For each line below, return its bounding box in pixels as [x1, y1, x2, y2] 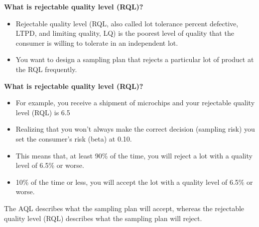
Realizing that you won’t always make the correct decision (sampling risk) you [15, 124, 255, 134]
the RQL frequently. [15, 64, 77, 74]
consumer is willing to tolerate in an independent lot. [15, 37, 178, 48]
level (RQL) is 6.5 [15, 107, 70, 117]
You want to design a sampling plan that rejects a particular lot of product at [15, 54, 254, 65]
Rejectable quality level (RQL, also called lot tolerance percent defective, [15, 18, 239, 28]
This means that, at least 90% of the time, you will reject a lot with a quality [15, 150, 253, 160]
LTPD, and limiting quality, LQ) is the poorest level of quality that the [15, 28, 234, 38]
